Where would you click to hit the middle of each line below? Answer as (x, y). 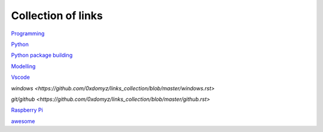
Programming (28, 33)
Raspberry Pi (27, 110)
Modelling (23, 66)
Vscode (20, 77)
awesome (23, 121)
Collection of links (57, 16)
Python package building (42, 55)
